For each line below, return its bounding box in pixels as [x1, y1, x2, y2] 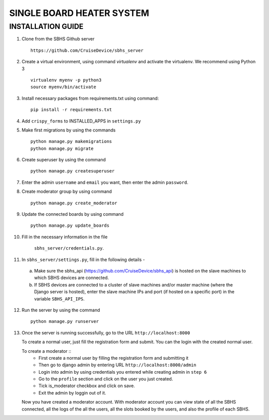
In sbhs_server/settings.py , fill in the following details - [21, 257, 145, 263]
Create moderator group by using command [21, 188, 112, 194]
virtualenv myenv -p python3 [30, 77, 102, 83]
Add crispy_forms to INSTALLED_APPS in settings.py [21, 118, 141, 124]
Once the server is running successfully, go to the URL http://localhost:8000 [21, 329, 190, 336]
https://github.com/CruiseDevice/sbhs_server [30, 47, 144, 53]
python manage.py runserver [30, 319, 99, 324]
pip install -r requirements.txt [30, 107, 112, 113]
